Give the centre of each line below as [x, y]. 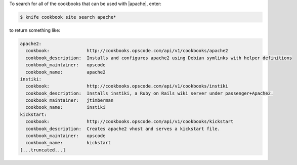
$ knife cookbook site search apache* [68, 17]
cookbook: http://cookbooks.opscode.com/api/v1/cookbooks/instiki [127, 86]
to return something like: [35, 30]
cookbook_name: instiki [66, 107]
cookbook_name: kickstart [68, 143]
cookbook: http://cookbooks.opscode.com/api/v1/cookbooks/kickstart [130, 122]
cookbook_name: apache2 [66, 72]
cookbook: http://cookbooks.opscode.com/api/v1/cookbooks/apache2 [127, 51]
